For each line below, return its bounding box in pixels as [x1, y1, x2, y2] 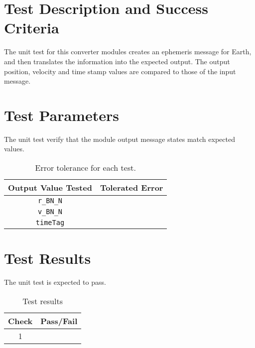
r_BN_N [37, 197, 62, 205]
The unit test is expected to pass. [4, 277, 106, 287]
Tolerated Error [100, 182, 163, 193]
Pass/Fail [40, 315, 78, 327]
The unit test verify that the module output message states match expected [4, 133, 235, 144]
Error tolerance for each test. [35, 162, 136, 173]
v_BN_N [37, 208, 62, 216]
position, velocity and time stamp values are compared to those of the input [4, 66, 236, 76]
